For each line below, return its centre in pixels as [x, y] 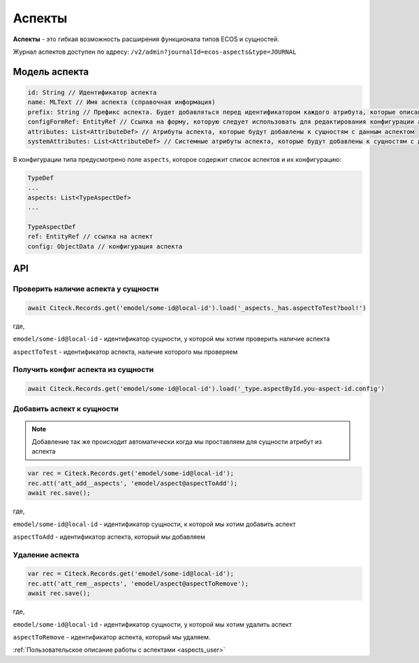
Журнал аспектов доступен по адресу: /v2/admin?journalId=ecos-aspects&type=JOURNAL [155, 52]
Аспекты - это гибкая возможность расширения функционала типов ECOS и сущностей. [146, 39]
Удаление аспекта [46, 555]
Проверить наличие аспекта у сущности [86, 288]
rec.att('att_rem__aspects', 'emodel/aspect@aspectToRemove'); [138, 583]
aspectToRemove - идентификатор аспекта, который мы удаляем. [112, 637]
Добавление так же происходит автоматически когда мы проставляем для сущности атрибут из [177, 442]
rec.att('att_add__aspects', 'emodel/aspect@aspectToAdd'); [133, 483]
